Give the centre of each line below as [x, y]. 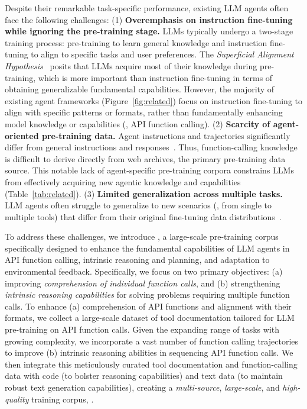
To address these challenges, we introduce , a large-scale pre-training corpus [142, 236]
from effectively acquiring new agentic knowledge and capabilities [123, 181]
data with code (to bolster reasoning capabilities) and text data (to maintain [144, 376]
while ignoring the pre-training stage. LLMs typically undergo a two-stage [149, 31]
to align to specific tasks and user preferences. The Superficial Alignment [162, 54]
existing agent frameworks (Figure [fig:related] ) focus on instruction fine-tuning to [153, 100]
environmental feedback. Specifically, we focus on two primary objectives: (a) [144, 271]
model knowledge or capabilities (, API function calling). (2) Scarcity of [138, 123]
